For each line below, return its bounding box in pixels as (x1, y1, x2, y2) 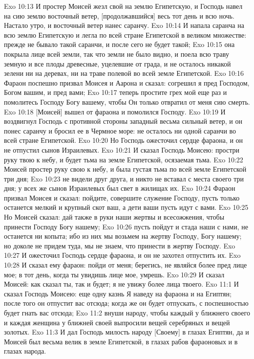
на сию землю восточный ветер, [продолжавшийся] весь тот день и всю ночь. (4, 10, 234, 21)
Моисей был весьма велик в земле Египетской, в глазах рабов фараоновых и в (4, 336, 238, 346)
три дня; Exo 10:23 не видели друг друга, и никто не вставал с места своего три (4, 173, 244, 183)
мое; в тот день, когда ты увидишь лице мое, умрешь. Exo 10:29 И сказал (4, 269, 225, 279)
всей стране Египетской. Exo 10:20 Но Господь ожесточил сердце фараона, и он (4, 135, 243, 145)
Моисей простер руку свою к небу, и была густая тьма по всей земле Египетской (4, 164, 247, 174)
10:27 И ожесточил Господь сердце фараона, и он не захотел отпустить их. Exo (4, 250, 241, 260)
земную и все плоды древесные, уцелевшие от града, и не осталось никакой (4, 58, 231, 68)
